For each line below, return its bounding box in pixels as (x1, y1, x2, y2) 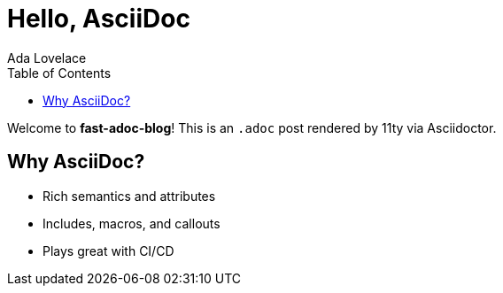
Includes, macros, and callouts (43, 215, 221, 231)
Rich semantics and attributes (43, 188, 216, 204)
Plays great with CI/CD (43, 243, 174, 258)
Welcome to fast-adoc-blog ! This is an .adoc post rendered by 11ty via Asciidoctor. (7, 120, 497, 135)
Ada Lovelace (7, 50, 87, 66)
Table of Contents (7, 65, 112, 81)
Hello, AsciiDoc (7, 4, 190, 34)
